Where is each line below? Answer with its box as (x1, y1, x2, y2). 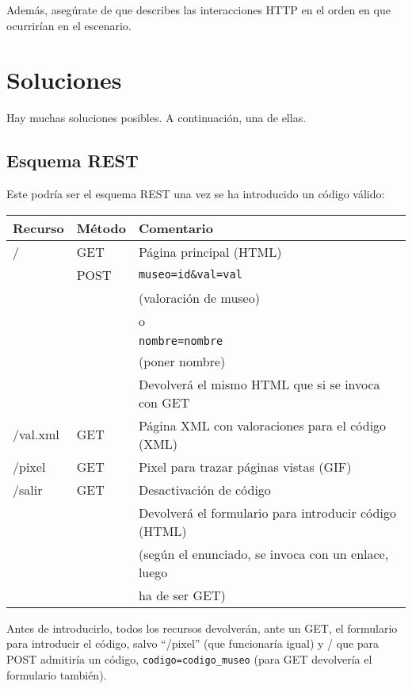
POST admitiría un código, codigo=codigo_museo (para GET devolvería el (6, 650, 372, 667)
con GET (138, 392, 190, 411)
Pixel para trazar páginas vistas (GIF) (138, 457, 352, 476)
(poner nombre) (138, 351, 226, 370)
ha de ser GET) (138, 585, 226, 604)
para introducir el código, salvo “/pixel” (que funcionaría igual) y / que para (6, 635, 380, 652)
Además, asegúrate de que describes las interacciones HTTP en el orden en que (6, 2, 391, 17)
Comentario (138, 218, 213, 237)
